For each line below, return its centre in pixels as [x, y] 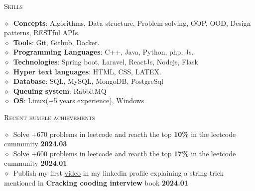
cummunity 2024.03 [36, 144]
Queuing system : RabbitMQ [60, 91]
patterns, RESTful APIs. [42, 32]
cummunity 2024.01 [36, 163]
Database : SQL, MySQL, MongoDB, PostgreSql [88, 81]
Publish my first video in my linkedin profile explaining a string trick [118, 172]
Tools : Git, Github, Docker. [56, 42]
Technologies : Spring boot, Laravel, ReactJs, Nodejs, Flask [106, 61]
